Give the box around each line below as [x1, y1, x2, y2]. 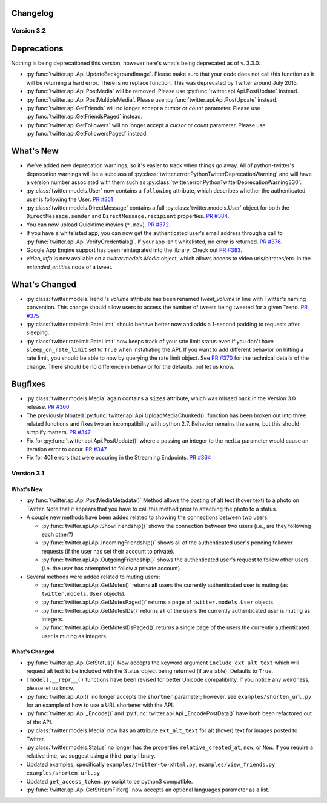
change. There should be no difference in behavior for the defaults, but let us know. [26, 363, 235, 370]
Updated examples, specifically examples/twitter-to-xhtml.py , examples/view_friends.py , [26, 761, 277, 768]
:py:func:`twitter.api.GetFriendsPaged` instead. [26, 113, 143, 121]
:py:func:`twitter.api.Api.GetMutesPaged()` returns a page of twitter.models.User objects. [41, 598, 275, 606]
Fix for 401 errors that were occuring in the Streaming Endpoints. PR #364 [26, 454, 211, 461]
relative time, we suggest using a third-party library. [26, 752, 156, 759]
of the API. [26, 718, 53, 725]
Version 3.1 [11, 469, 45, 478]
